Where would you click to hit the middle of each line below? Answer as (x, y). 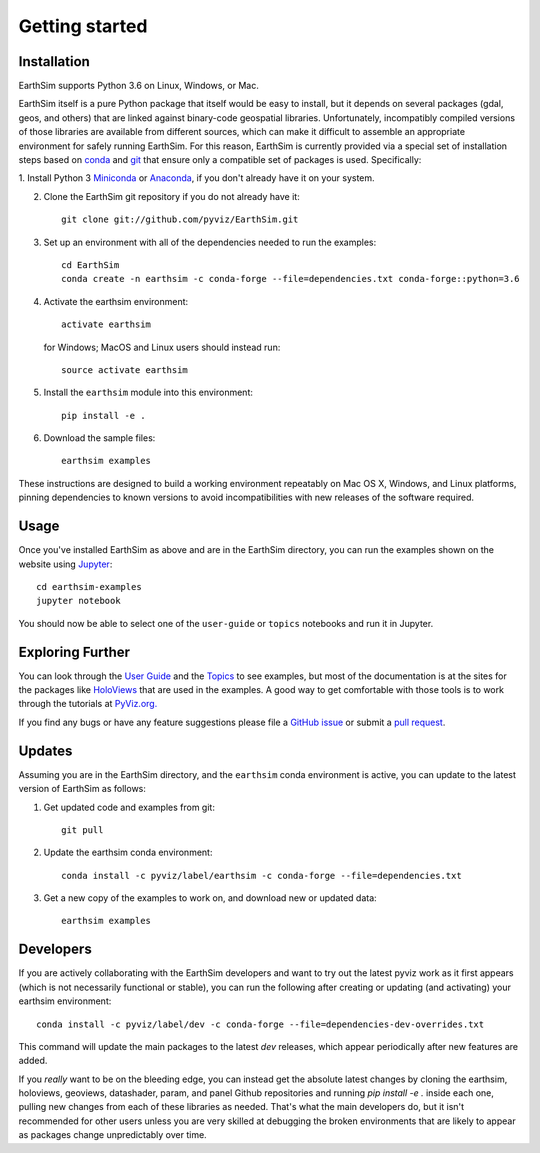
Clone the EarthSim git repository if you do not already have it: (171, 196)
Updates (45, 750)
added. (33, 1061)
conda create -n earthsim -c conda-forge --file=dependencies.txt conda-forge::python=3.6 (290, 279)
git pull (82, 829)
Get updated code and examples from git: (129, 807)
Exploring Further (74, 651)
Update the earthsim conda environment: (128, 852)
